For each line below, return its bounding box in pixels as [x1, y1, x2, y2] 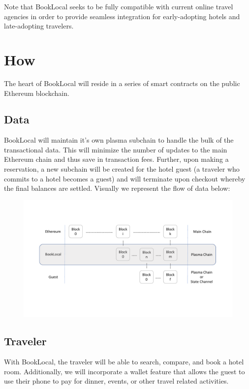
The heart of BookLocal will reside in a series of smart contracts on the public [4, 78, 240, 88]
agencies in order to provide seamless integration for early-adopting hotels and [4, 11, 240, 21]
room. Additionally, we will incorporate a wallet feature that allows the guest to [4, 366, 245, 376]
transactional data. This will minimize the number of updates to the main [4, 144, 227, 154]
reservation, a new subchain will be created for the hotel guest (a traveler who [4, 164, 240, 174]
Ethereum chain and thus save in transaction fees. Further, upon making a [4, 154, 229, 164]
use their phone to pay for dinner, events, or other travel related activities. [4, 376, 229, 386]
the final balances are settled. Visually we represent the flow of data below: [4, 183, 230, 193]
